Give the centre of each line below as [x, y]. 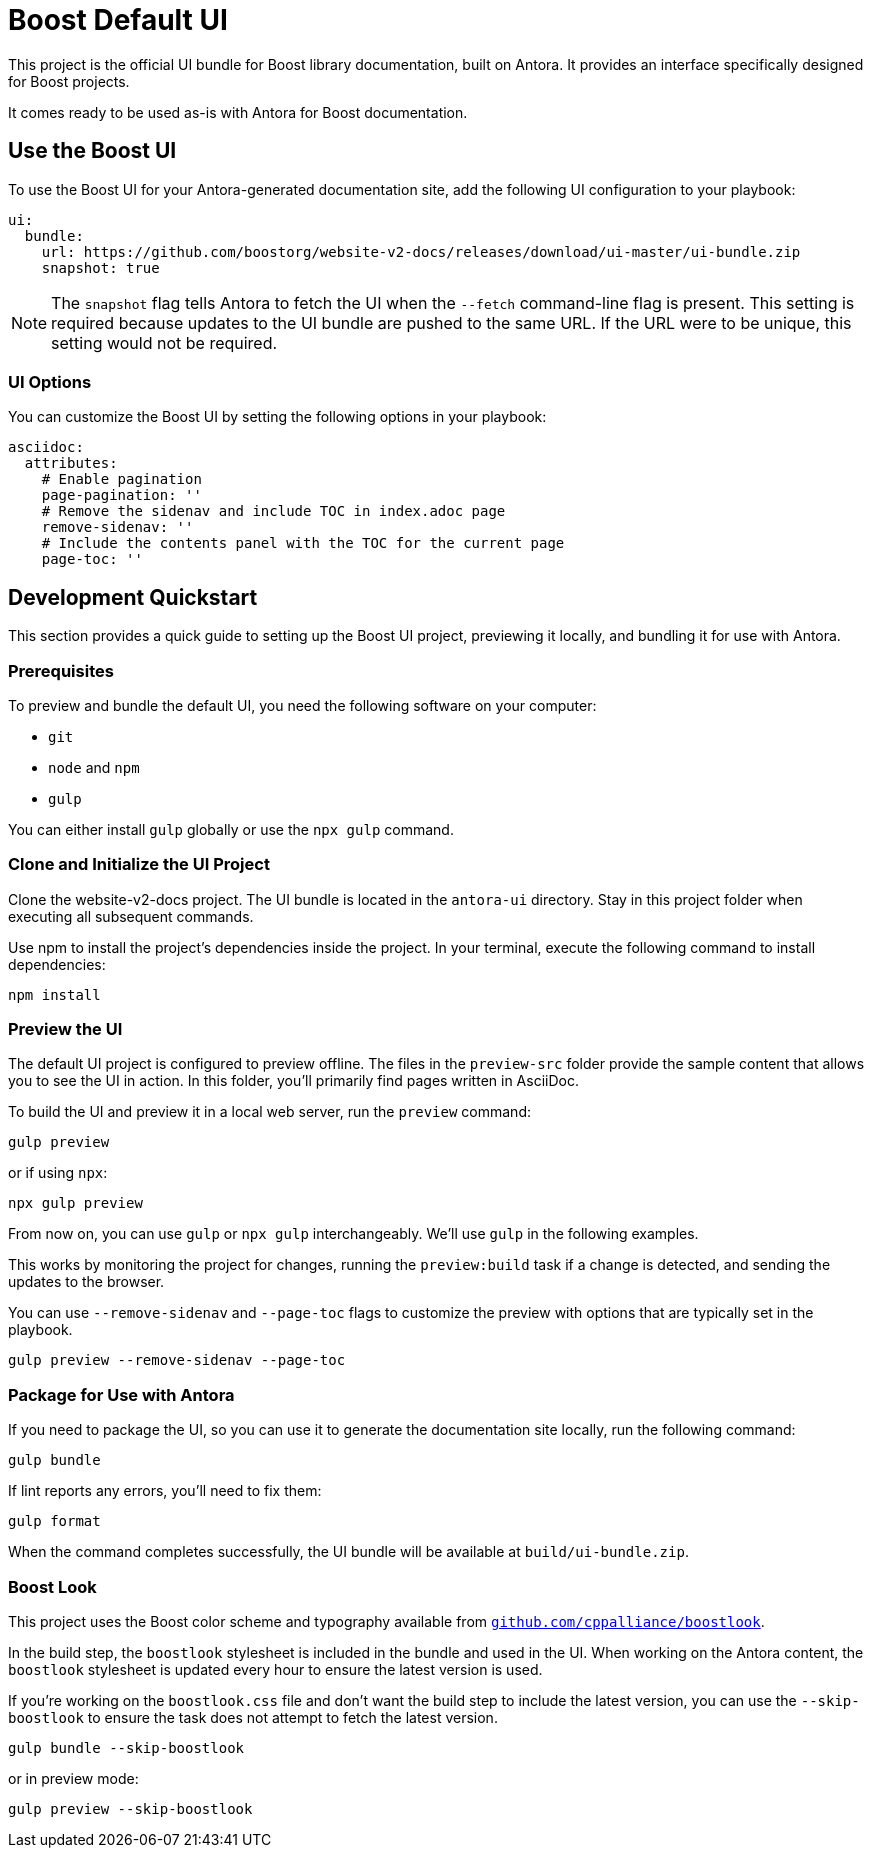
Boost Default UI [118, 20]
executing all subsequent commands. [131, 916]
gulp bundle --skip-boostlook [126, 1747]
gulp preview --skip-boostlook [130, 1808]
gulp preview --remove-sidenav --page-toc [177, 1360]
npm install [54, 994]
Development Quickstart [133, 597]
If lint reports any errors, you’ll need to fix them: [165, 1491]
